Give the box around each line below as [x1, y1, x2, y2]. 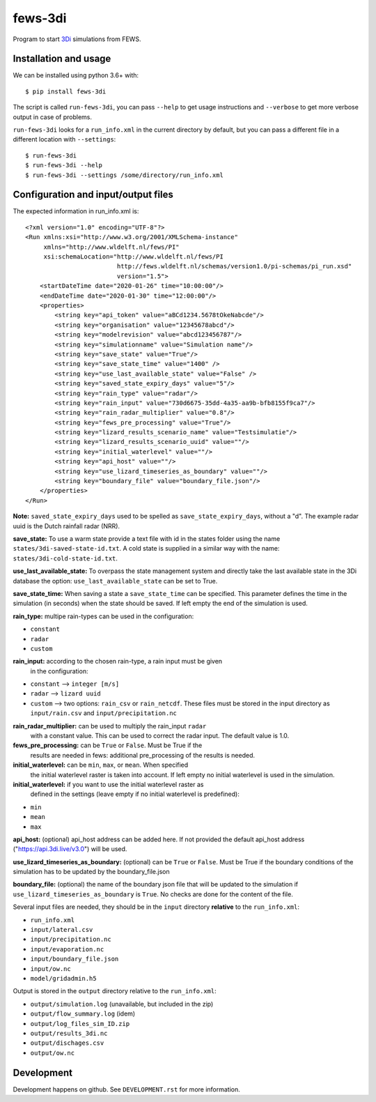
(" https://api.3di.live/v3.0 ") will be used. [13, 845, 127, 853]
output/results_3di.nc [30, 1029, 108, 1037]
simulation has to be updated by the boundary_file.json [13, 868, 170, 876]
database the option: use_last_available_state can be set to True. [13, 576, 218, 585]
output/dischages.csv [30, 1039, 104, 1047]
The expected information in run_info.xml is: [13, 207, 139, 215]
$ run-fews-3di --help [25, 161, 103, 169]
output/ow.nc [30, 1049, 75, 1057]
